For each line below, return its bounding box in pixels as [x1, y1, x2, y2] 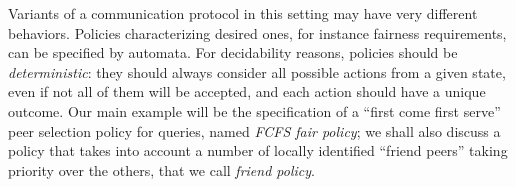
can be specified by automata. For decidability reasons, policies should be [8, 42, 458, 63]
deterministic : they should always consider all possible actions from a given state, [8, 61, 506, 82]
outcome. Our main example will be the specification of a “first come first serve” [8, 100, 501, 121]
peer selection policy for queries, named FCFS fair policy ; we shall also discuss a [8, 120, 501, 141]
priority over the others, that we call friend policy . [8, 159, 315, 180]
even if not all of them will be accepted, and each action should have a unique [8, 81, 486, 102]
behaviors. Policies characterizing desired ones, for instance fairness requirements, [8, 22, 507, 43]
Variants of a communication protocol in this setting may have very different [8, 3, 478, 23]
